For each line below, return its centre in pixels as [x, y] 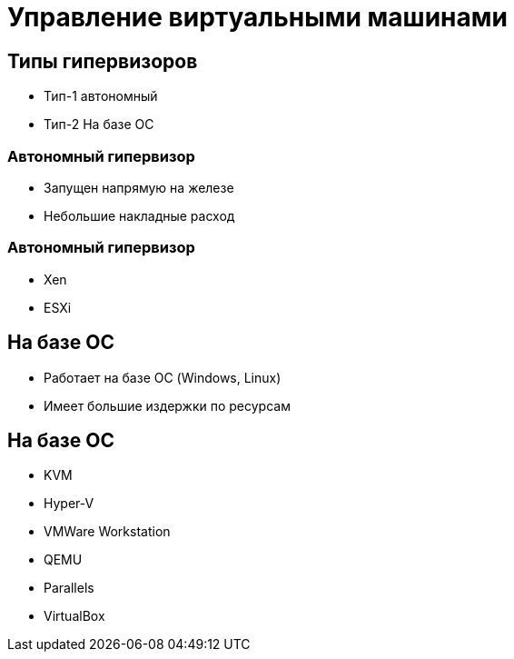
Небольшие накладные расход [139, 215]
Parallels [69, 588]
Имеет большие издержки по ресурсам [167, 405]
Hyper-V [69, 504]
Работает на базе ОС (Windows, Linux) [163, 377]
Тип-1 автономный [101, 96]
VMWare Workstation [107, 532]
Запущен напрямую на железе [139, 187]
